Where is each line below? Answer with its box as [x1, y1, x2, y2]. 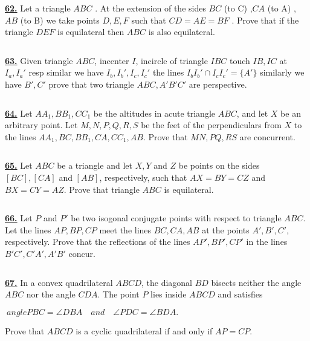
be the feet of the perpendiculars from [141, 119, 282, 131]
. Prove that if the [231, 13, 299, 26]
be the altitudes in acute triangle [93, 106, 216, 119]
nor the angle [26, 288, 76, 300]
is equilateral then [57, 25, 124, 38]
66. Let [5, 212, 33, 224]
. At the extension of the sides [95, 2, 206, 14]
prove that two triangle [48, 77, 134, 90]
